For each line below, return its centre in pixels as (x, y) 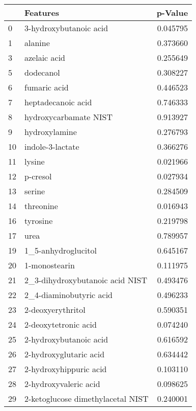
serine (35, 191)
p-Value (172, 13)
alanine (37, 43)
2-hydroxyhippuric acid (66, 369)
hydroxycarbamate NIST (69, 117)
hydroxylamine (51, 132)
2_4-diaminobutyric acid (68, 295)
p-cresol (38, 176)
